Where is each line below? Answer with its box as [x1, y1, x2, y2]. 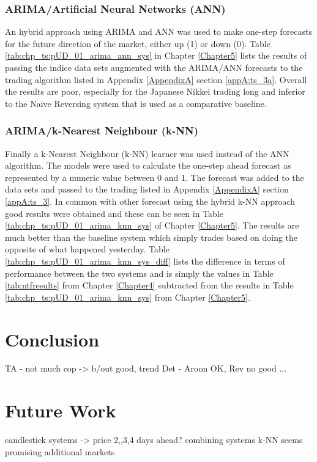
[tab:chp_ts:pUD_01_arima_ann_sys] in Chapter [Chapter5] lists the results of [5, 49, 307, 62]
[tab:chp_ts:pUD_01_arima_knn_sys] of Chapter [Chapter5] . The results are [5, 219, 299, 232]
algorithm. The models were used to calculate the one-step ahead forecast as [5, 159, 291, 172]
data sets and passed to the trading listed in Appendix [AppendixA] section [5, 183, 289, 196]
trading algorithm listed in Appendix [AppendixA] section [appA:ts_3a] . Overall [5, 73, 307, 86]
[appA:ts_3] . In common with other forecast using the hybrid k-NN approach [5, 194, 296, 207]
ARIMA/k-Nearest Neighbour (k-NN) [5, 123, 199, 138]
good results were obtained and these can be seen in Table [5, 207, 223, 219]
